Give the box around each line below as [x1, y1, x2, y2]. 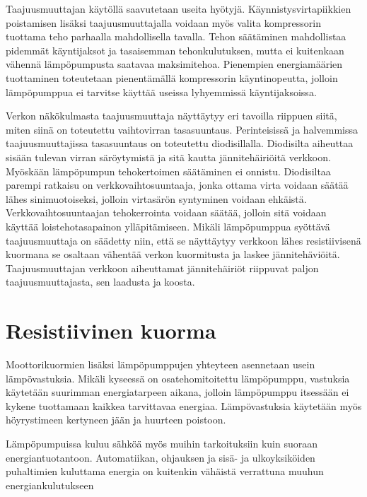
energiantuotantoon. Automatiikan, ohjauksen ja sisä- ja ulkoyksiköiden [6, 450, 315, 464]
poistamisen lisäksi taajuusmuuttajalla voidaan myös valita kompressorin [6, 15, 321, 30]
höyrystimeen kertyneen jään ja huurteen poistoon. [6, 412, 226, 427]
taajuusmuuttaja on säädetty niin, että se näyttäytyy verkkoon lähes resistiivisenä [6, 233, 361, 247]
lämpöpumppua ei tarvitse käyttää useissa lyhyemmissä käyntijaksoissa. [6, 84, 317, 99]
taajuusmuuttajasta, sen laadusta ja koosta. [6, 274, 195, 289]
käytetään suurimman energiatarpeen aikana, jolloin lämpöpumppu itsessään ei [6, 385, 349, 399]
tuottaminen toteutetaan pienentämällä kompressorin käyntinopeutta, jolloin [6, 70, 338, 85]
